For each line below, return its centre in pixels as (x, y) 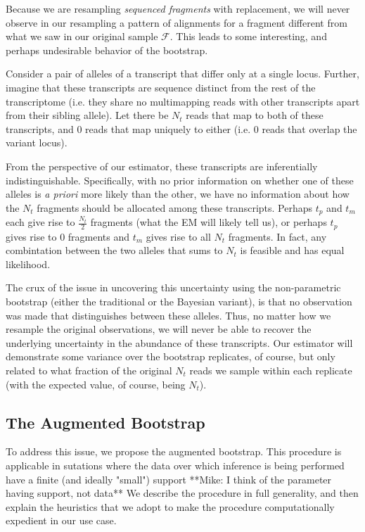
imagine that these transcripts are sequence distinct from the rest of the (161, 87)
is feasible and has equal (292, 250)
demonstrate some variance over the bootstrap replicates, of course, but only (171, 356)
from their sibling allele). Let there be (87, 115)
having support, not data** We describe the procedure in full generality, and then (182, 493)
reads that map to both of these (255, 115)
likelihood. (28, 264)
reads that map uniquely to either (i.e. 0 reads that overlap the (221, 128)
